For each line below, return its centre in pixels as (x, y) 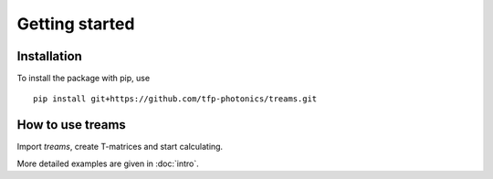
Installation (49, 56)
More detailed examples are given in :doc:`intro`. (108, 163)
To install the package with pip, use (84, 79)
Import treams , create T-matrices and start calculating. (120, 147)
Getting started (76, 24)
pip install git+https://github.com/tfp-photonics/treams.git (175, 99)
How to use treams (72, 125)
